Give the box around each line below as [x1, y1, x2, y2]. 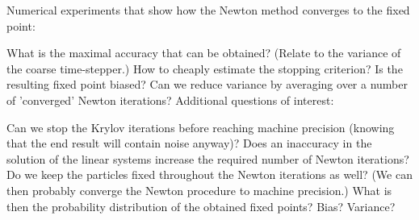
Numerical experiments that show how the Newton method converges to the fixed [6, 2, 410, 18]
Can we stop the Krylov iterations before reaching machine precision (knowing [6, 118, 395, 135]
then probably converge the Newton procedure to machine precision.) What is [6, 181, 392, 198]
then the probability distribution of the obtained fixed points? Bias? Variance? [6, 197, 396, 214]
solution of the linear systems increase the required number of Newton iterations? [6, 150, 409, 167]
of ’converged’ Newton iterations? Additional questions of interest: [6, 91, 334, 108]
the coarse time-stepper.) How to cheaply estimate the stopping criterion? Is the [6, 60, 403, 77]
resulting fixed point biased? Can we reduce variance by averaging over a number [6, 76, 408, 93]
